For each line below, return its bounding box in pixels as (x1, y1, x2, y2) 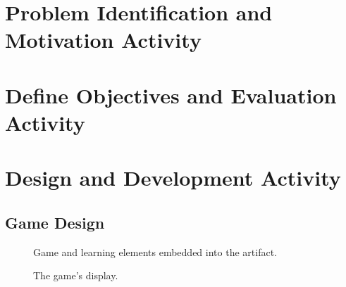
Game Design (5, 211, 105, 233)
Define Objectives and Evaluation (5, 80, 337, 109)
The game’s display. (33, 268, 118, 283)
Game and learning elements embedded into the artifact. (33, 244, 277, 259)
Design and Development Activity (5, 163, 341, 192)
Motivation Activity (5, 25, 202, 54)
